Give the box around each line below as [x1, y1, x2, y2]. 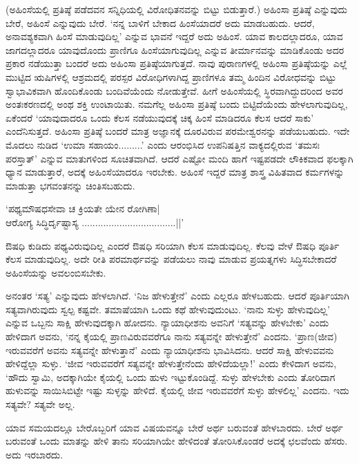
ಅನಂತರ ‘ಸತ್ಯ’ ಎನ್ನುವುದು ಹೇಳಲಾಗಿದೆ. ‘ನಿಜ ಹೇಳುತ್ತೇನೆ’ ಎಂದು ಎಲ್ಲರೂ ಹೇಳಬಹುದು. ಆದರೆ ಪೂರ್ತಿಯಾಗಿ [6, 288, 349, 303]
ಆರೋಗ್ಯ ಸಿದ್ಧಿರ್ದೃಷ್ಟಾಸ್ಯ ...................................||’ [6, 214, 184, 229]
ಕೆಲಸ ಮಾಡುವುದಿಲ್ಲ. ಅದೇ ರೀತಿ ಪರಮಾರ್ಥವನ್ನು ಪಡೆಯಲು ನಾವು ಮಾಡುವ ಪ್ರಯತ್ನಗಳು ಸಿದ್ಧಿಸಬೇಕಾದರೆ [6, 252, 337, 266]
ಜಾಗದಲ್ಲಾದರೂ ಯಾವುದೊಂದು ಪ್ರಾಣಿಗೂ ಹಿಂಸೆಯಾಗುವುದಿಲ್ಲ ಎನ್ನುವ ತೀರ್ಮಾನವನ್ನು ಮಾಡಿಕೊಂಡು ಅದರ [6, 42, 345, 57]
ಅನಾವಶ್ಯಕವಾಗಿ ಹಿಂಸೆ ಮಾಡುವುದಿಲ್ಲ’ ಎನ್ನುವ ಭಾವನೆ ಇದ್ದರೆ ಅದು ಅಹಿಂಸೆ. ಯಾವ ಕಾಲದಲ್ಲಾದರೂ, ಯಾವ [6, 29, 343, 44]
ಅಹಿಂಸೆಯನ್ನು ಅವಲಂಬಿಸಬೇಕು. [6, 265, 106, 279]
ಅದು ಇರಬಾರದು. [6, 447, 64, 461]
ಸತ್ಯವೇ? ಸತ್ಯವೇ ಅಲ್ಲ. [6, 397, 75, 411]
